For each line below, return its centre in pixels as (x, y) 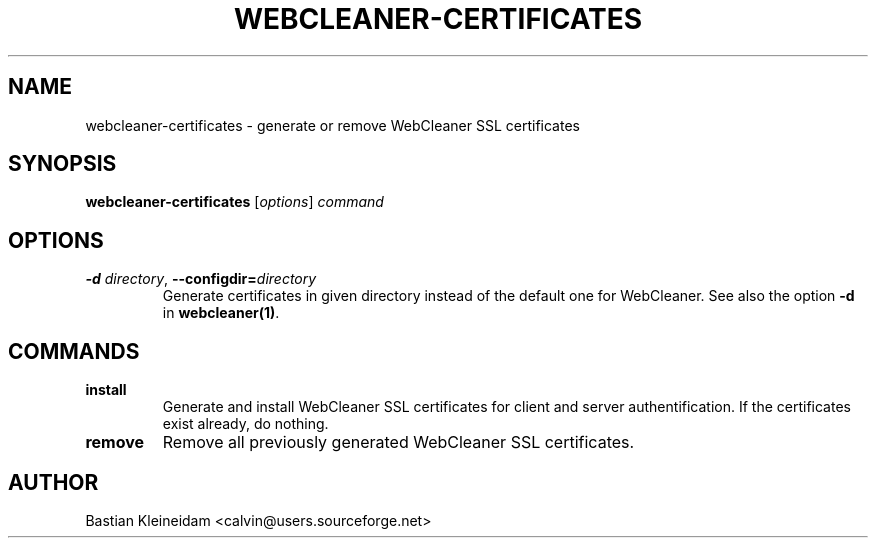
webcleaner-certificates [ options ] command (234, 202)
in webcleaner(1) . (221, 313)
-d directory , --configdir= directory (201, 279)
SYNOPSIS (62, 164)
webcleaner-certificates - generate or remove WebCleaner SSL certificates (332, 125)
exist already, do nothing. (245, 424)
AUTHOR (53, 482)
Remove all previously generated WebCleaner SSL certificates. (398, 442)
